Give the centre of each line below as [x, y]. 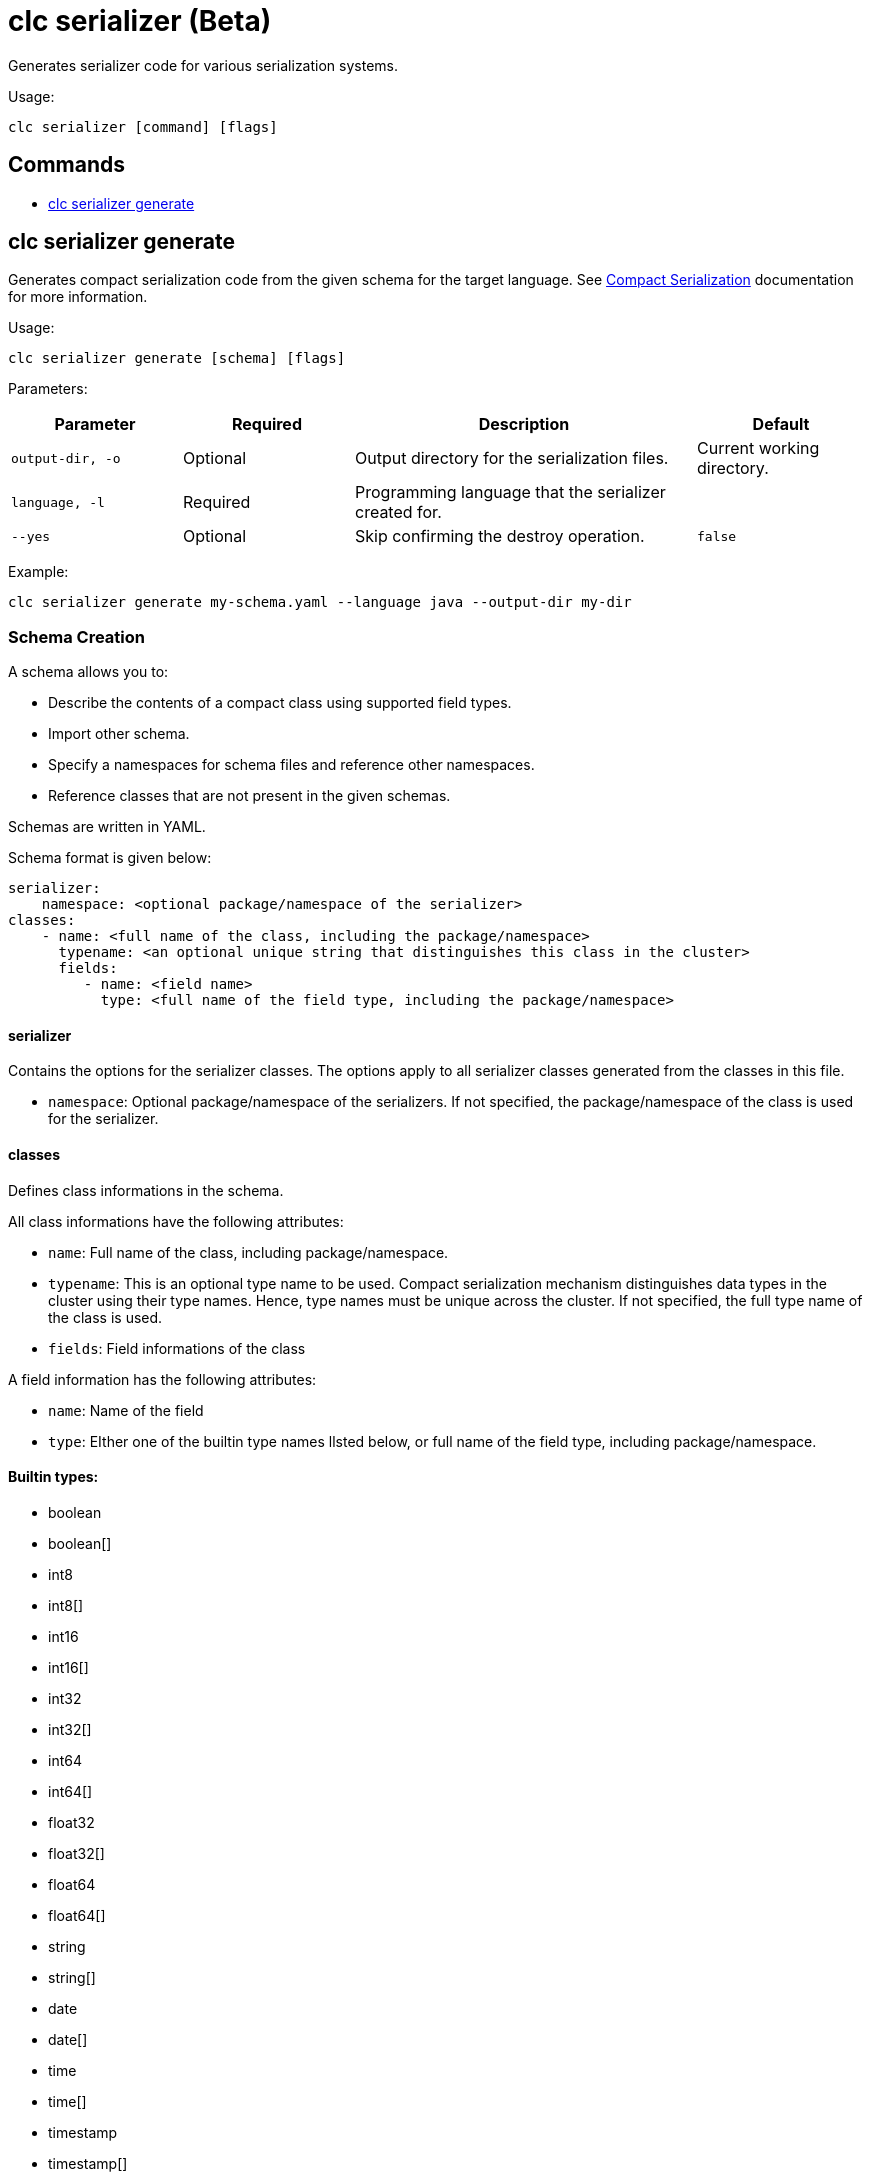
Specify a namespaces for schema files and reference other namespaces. [291, 765]
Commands [67, 165]
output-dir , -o [66, 458]
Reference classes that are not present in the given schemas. [249, 796]
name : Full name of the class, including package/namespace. [248, 1252]
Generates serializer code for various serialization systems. [203, 65]
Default [781, 424]
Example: [38, 572]
